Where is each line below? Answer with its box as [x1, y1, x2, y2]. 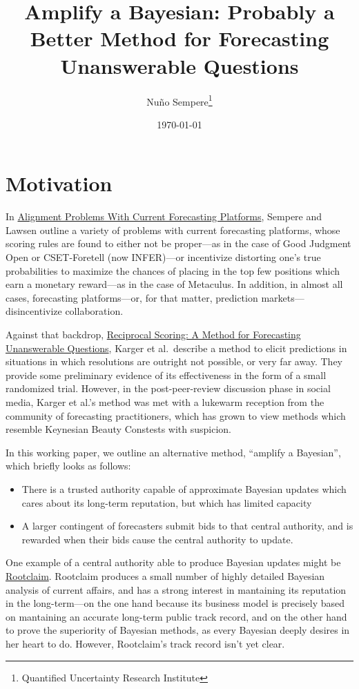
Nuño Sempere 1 [146, 92, 213, 108]
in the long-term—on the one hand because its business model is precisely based [6, 596, 345, 610]
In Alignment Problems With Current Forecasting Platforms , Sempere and [6, 209, 322, 224]
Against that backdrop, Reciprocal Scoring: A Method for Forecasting [6, 327, 301, 342]
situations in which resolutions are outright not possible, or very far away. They [6, 354, 342, 369]
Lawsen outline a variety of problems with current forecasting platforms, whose [6, 222, 340, 237]
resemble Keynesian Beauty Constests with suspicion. [6, 422, 232, 436]
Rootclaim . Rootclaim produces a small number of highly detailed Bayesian [6, 568, 325, 583]
